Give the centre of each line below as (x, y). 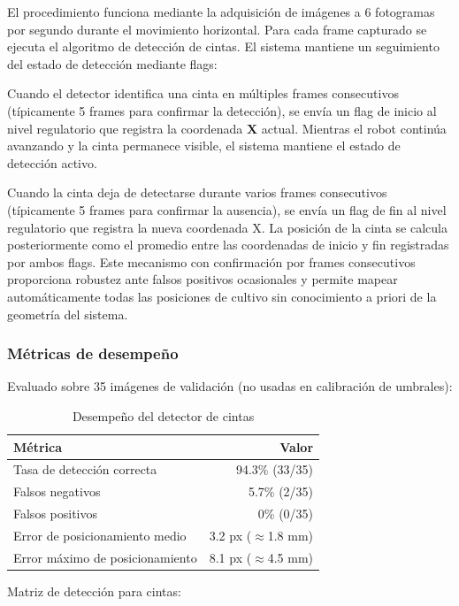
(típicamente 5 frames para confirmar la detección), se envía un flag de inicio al (222, 110)
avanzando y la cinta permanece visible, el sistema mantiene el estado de (204, 146)
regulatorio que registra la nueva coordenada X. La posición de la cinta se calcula (227, 227)
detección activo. (52, 162)
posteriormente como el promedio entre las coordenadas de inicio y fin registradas (228, 245)
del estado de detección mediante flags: (112, 63)
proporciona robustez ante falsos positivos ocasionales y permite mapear (203, 279)
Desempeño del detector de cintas (163, 415)
